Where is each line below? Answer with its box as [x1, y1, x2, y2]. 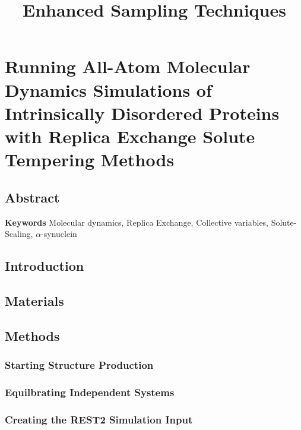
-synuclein [41, 227, 77, 240]
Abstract [5, 188, 60, 206]
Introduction [5, 257, 84, 275]
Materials [5, 291, 64, 309]
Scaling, [5, 227, 33, 240]
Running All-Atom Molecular [5, 54, 251, 78]
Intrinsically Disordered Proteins [5, 100, 280, 125]
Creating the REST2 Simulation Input [5, 412, 193, 426]
